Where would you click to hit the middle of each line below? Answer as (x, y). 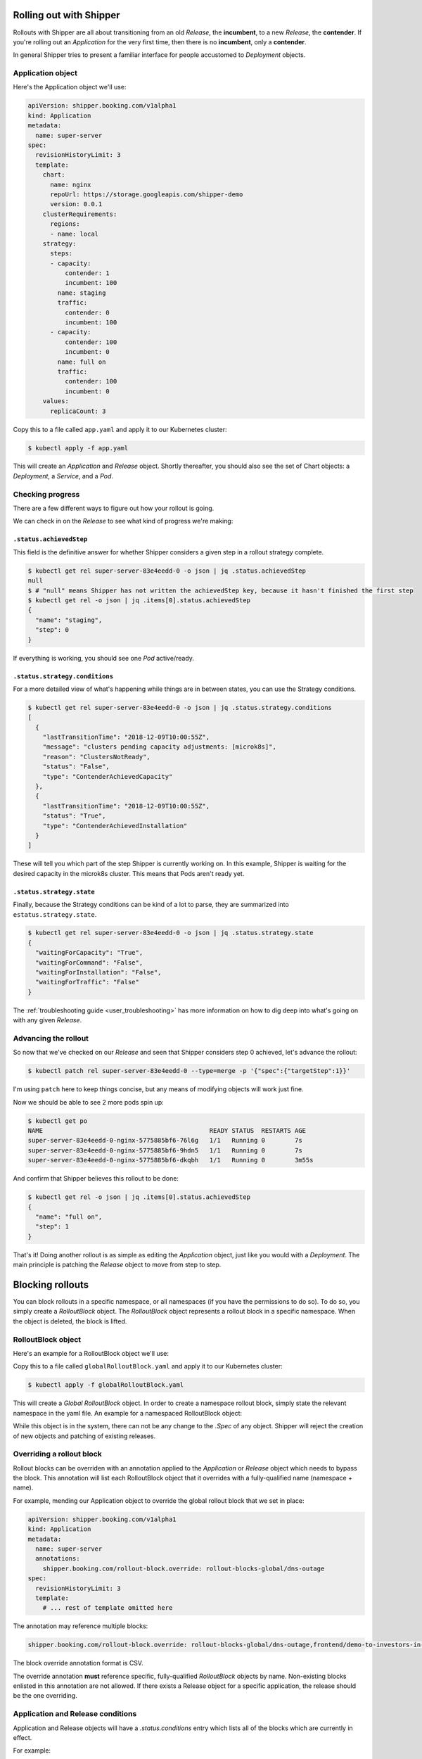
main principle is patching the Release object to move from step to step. (117, 1265)
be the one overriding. (45, 1696)
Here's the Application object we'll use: (70, 87)
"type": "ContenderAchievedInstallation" (115, 826)
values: (56, 401)
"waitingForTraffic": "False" (88, 982)
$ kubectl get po (58, 1121)
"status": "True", (74, 816)
